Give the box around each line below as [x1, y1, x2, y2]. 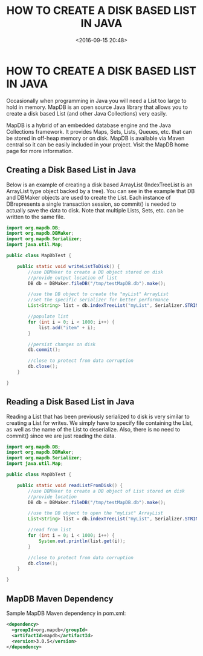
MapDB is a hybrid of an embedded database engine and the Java [6, 122, 171, 129]
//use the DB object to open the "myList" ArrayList [28, 510, 164, 516]
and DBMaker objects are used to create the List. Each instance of [6, 194, 171, 201]
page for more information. [6, 147, 74, 154]
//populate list [28, 313, 69, 320]
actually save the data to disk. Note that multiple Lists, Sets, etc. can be [6, 206, 184, 214]
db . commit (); [28, 347, 61, 353]
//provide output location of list [28, 275, 118, 281]
